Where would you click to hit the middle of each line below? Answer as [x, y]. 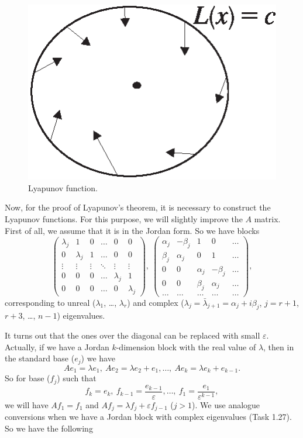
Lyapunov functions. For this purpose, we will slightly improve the [124, 219]
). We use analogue [226, 404]
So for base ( [27, 378]
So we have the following [49, 428]
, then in [279, 346]
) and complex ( [156, 302]
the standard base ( [40, 358]
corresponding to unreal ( [50, 302]
